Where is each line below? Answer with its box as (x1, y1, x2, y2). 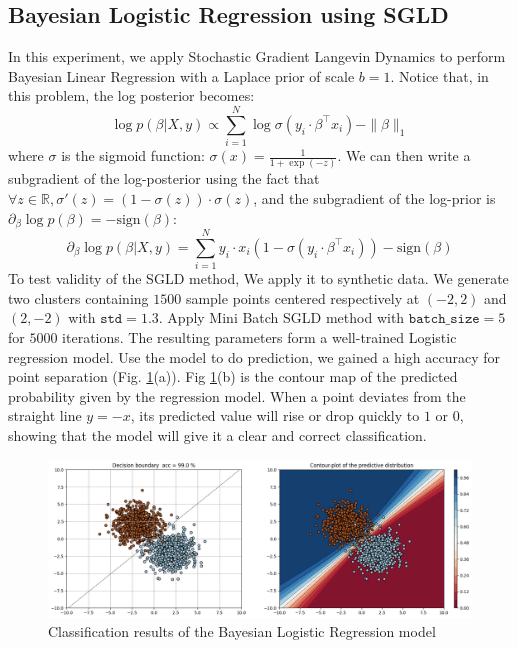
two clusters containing (8, 287, 149, 308)
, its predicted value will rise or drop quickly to (130, 405, 420, 426)
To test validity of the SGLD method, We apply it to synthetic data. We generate (8, 268, 509, 289)
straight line (8, 405, 82, 426)
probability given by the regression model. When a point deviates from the (8, 385, 466, 406)
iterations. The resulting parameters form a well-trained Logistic (62, 326, 457, 347)
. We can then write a (337, 145, 471, 166)
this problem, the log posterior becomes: (8, 85, 255, 106)
